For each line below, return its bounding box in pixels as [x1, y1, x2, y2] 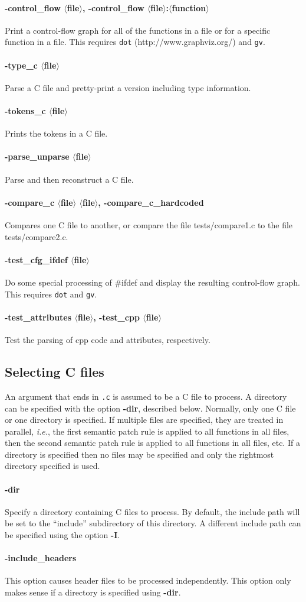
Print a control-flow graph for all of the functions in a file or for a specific [5, 24, 271, 36]
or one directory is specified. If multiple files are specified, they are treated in [5, 413, 284, 426]
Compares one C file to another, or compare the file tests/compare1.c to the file [5, 219, 293, 231]
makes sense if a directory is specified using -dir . [5, 586, 181, 598]
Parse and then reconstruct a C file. [5, 173, 134, 185]
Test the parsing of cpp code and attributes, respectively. [5, 334, 210, 346]
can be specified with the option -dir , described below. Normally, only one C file [5, 402, 296, 414]
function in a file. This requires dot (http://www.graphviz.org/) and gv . [5, 35, 265, 48]
